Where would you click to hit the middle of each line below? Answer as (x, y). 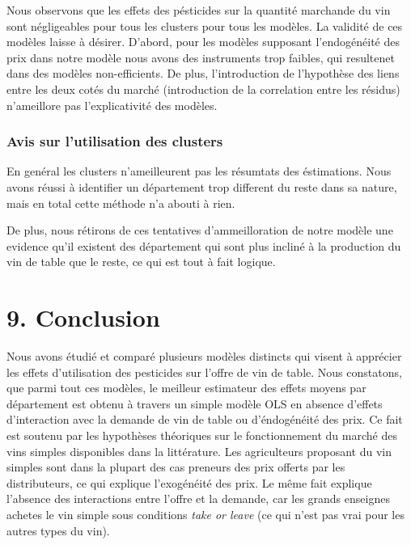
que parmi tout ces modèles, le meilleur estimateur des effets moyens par (186, 388)
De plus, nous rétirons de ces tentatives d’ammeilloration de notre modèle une (200, 230)
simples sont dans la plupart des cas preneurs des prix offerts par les (176, 467)
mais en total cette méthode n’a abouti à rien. (121, 203)
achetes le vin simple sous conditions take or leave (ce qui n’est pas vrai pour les (205, 514)
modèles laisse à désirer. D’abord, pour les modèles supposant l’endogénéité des (203, 42)
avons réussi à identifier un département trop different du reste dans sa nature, (202, 186)
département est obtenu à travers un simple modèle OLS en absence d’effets (195, 403)
